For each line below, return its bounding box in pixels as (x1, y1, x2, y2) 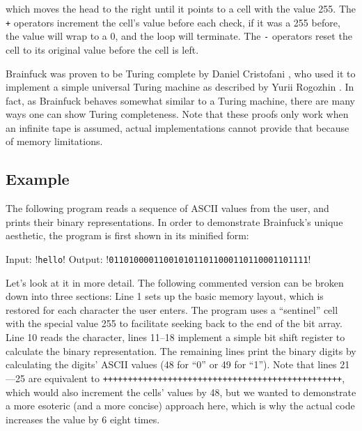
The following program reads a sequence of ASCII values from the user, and (6, 201, 329, 215)
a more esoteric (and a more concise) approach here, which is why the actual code (6, 398, 355, 413)
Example (6, 168, 70, 190)
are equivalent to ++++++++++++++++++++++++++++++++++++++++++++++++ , (28, 370, 345, 385)
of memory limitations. (6, 134, 103, 149)
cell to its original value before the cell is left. (6, 42, 199, 56)
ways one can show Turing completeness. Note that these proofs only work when (6, 107, 349, 121)
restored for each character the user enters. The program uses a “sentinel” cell (6, 302, 338, 317)
